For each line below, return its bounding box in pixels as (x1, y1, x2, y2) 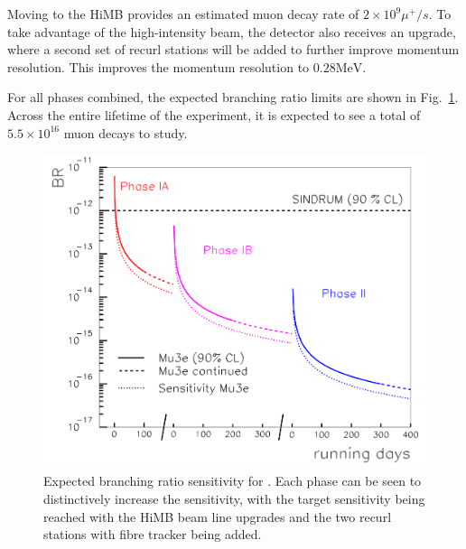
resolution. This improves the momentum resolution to (7, 57, 310, 76)
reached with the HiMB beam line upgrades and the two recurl (43, 507, 392, 526)
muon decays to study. (63, 123, 188, 142)
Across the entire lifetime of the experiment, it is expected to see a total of (7, 105, 421, 124)
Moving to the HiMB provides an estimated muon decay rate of (7, 5, 359, 23)
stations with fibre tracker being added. (43, 525, 262, 544)
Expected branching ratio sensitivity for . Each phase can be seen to (43, 471, 422, 490)
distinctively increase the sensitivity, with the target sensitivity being (43, 489, 425, 508)
